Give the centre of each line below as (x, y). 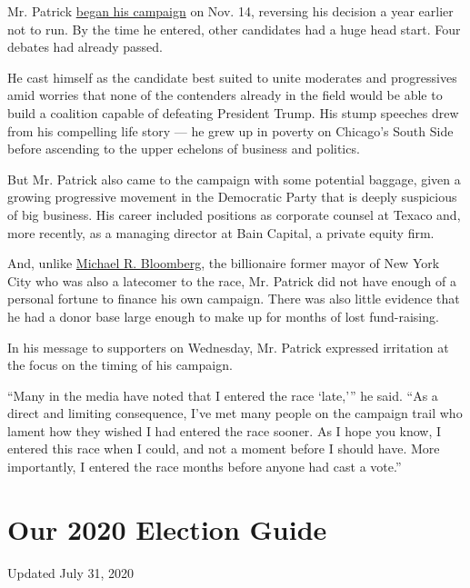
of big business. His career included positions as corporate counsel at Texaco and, (234, 214)
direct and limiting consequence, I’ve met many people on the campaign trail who (235, 413)
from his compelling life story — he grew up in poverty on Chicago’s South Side (230, 130)
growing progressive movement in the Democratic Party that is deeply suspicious (232, 197)
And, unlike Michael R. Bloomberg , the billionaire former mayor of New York (224, 263)
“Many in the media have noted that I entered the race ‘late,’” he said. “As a (223, 395)
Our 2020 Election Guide (167, 528)
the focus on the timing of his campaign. (120, 365)
